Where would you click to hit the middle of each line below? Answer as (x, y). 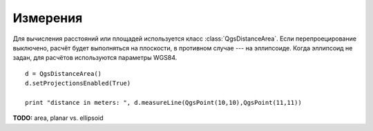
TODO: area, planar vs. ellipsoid (58, 118)
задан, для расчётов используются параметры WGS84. (95, 58)
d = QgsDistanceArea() (64, 73)
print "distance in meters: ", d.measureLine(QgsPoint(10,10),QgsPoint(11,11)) (163, 102)
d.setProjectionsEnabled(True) (78, 83)
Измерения (48, 18)
